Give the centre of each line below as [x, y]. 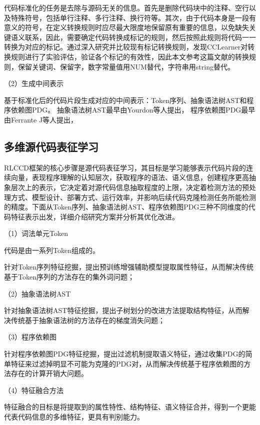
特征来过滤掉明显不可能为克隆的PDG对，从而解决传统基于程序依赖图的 [127, 363]
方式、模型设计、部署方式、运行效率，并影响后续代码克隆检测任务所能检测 [133, 197]
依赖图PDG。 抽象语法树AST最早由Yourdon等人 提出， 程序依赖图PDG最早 [133, 110]
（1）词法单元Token [36, 233]
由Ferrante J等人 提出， [41, 119]
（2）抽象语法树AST [37, 293]
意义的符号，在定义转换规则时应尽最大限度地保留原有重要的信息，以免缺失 [126, 27]
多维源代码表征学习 [51, 146]
